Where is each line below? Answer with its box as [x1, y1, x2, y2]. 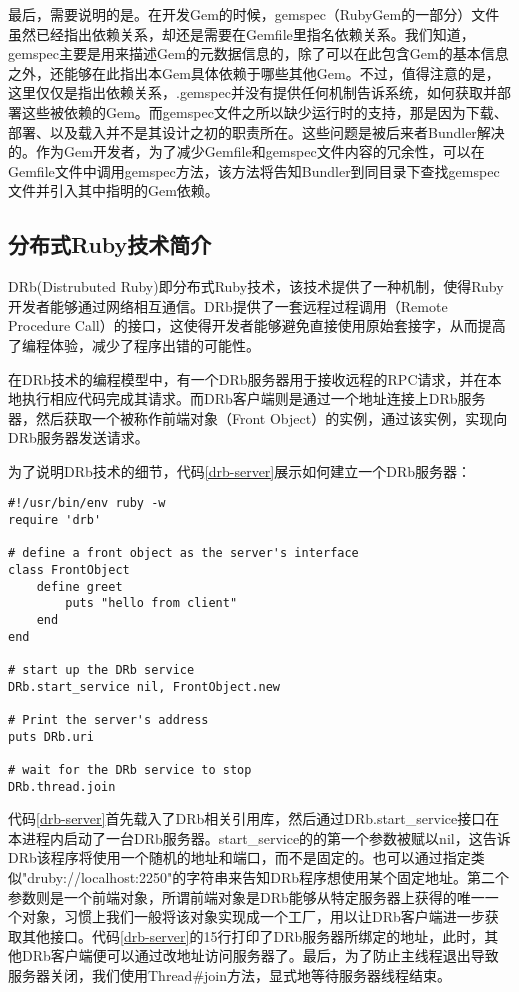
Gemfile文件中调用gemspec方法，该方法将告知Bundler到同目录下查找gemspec [8, 160, 500, 181]
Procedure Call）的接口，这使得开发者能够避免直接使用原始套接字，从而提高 [8, 315, 506, 336]
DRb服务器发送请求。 [8, 427, 149, 448]
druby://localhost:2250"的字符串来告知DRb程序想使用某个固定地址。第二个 [27, 867, 510, 888]
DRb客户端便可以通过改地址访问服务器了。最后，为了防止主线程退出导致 [21, 945, 499, 966]
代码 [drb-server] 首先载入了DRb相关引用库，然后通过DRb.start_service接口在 [8, 808, 500, 829]
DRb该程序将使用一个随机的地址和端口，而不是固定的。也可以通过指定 [8, 847, 471, 868]
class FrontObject [8, 563, 130, 578]
